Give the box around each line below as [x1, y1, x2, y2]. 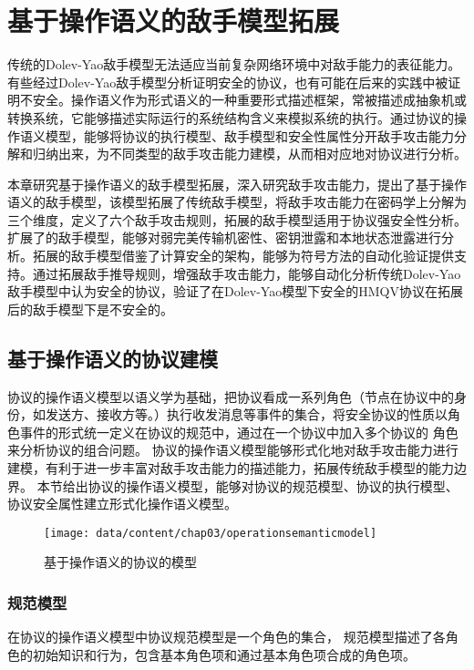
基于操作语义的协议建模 [7, 344, 218, 372]
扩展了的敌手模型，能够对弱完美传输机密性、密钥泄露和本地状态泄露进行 [7, 228, 441, 247]
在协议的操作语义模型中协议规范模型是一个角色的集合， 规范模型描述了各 [7, 627, 446, 646]
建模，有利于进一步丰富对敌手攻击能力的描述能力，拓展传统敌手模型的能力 [7, 459, 454, 478]
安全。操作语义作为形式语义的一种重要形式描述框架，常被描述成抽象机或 [32, 90, 467, 109]
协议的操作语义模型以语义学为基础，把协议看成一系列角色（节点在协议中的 [7, 387, 454, 406]
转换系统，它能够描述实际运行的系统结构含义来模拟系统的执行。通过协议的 [7, 108, 454, 127]
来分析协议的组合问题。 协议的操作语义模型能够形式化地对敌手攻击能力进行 [7, 440, 459, 459]
